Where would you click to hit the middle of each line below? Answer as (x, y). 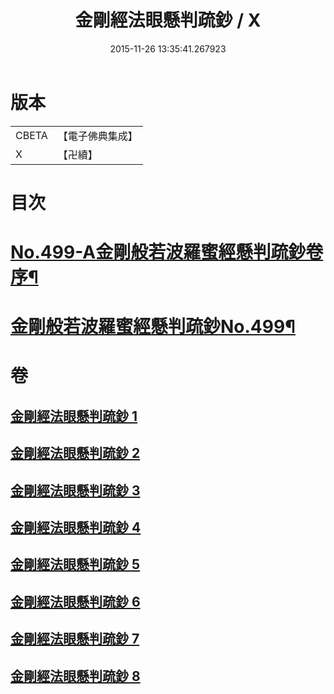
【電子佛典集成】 (97, 136)
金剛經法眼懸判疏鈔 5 (75, 564)
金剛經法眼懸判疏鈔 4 (76, 527)
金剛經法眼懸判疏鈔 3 (75, 490)
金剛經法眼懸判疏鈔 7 (75, 639)
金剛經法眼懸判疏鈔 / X (168, 20)
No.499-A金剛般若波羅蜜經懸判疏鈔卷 (167, 252)
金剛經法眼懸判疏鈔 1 (74, 416)
